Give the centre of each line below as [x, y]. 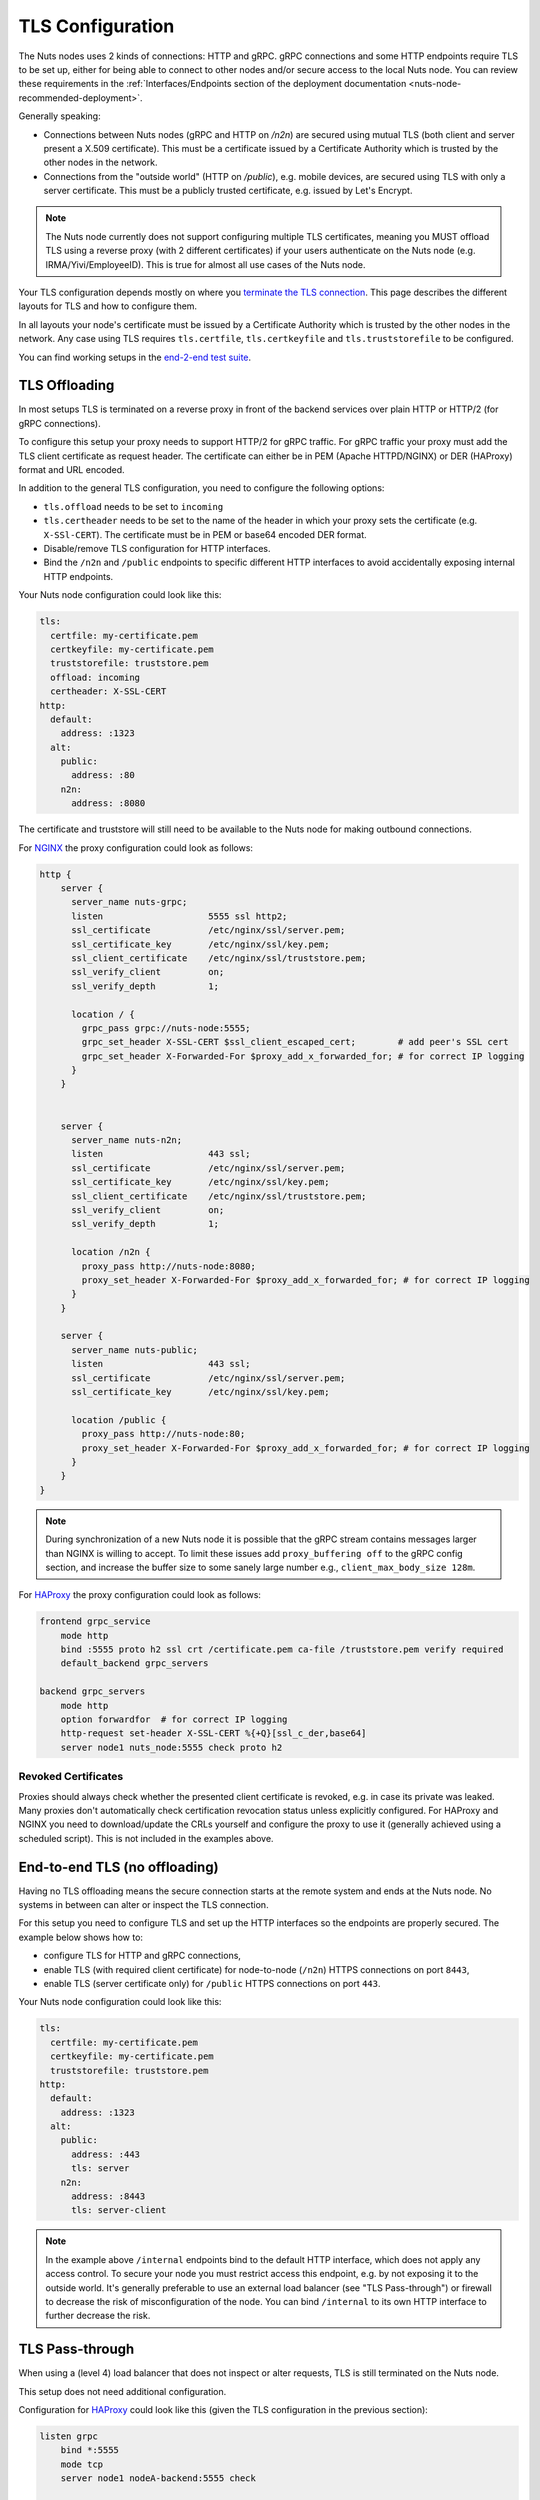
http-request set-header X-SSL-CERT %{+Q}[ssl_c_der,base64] [213, 1733]
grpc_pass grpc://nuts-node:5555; [166, 1028]
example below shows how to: [81, 1937]
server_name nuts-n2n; [127, 1140]
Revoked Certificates [71, 1777]
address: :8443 [108, 2196]
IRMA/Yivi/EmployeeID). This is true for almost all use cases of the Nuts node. [205, 264]
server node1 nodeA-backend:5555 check [158, 2478]
